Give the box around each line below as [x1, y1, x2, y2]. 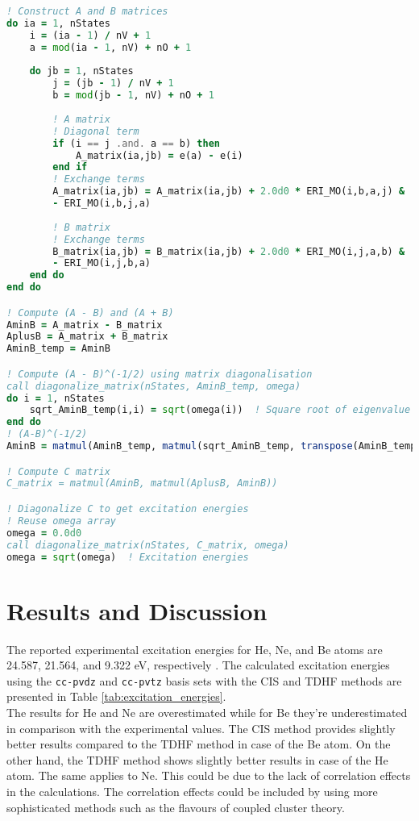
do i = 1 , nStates [6, 392, 105, 404]
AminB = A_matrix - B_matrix [6, 319, 163, 331]
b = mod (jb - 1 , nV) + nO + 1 [52, 90, 214, 102]
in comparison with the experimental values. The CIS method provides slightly [6, 719, 396, 736]
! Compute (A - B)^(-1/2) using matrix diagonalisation [6, 368, 313, 380]
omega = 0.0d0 [6, 527, 82, 539]
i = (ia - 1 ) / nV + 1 [29, 29, 151, 41]
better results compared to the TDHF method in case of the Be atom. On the [6, 736, 391, 752]
